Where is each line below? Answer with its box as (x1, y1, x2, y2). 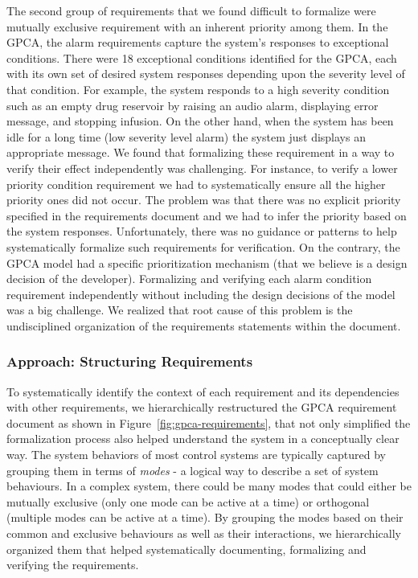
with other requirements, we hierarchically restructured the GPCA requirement (6, 399, 397, 416)
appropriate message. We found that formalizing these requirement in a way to (6, 144, 395, 161)
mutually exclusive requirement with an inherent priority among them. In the (6, 18, 388, 35)
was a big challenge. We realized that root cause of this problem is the (6, 301, 353, 318)
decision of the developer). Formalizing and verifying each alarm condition (6, 270, 372, 287)
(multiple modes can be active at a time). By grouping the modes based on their (6, 509, 404, 526)
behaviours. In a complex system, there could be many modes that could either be (6, 478, 412, 494)
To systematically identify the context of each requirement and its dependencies (6, 383, 400, 400)
